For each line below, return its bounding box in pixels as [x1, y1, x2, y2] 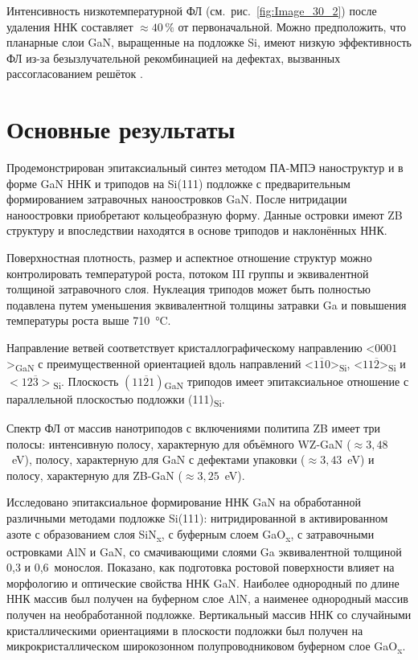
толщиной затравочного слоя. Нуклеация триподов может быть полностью [6, 281, 371, 297]
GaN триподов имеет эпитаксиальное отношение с [164, 372, 409, 391]
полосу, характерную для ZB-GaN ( [6, 466, 182, 483]
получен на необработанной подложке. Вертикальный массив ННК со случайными [6, 606, 412, 623]
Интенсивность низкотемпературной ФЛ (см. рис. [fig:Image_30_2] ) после [6, 2, 377, 18]
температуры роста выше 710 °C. [6, 312, 171, 329]
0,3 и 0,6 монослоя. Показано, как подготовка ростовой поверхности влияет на [6, 559, 395, 576]
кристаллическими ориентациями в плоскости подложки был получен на [6, 621, 363, 638]
